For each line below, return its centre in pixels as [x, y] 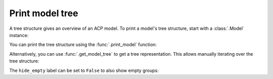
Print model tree [44, 13]
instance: [19, 35]
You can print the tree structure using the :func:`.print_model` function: [83, 45]
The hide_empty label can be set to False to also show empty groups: [84, 70]
